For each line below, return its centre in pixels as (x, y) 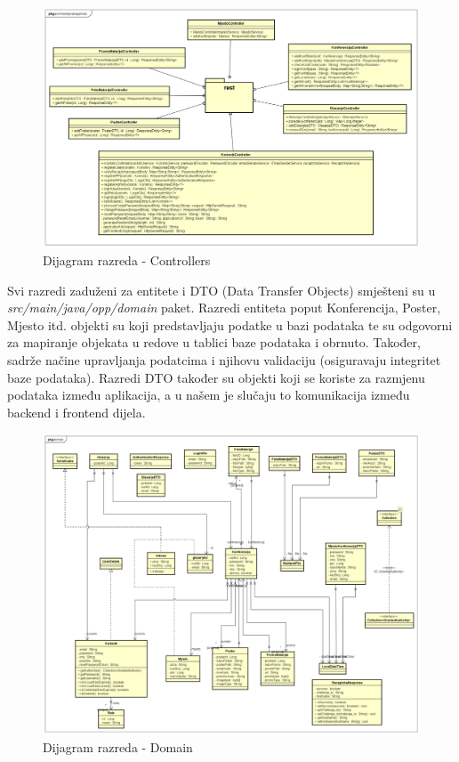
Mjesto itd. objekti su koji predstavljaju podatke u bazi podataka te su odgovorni (230, 324)
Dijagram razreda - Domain (118, 746)
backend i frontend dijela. (76, 412)
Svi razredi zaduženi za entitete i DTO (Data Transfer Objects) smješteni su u (221, 290)
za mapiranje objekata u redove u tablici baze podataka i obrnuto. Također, (214, 342)
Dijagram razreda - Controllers (127, 259)
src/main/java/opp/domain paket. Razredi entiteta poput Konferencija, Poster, (224, 308)
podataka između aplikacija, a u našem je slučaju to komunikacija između (209, 395)
